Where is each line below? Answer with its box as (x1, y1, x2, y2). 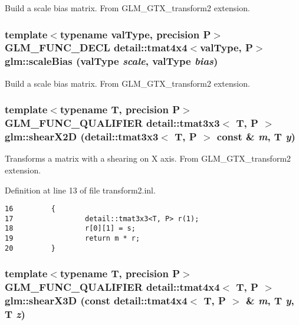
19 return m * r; (5, 234, 140, 243)
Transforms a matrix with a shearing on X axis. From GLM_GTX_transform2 (5, 152, 291, 165)
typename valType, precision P (60, 27, 211, 41)
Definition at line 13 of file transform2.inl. (5, 183, 156, 196)
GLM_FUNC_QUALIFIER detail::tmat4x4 (5, 280, 220, 294)
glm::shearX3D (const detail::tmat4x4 (5, 293, 188, 308)
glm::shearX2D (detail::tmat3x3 (5, 129, 159, 144)
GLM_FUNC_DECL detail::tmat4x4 (5, 40, 188, 55)
